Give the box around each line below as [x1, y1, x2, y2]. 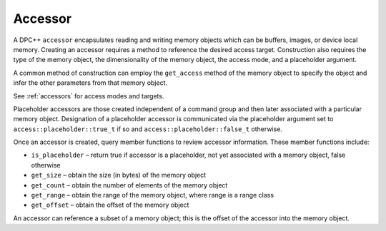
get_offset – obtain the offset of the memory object [31, 200, 189, 210]
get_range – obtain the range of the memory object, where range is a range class [31, 191, 274, 200]
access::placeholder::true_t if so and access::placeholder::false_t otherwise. [13, 125, 282, 133]
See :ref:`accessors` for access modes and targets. [13, 91, 164, 100]
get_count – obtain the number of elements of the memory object [31, 180, 228, 189]
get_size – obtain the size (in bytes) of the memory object [31, 171, 207, 180]
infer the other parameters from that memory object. [13, 78, 168, 87]
